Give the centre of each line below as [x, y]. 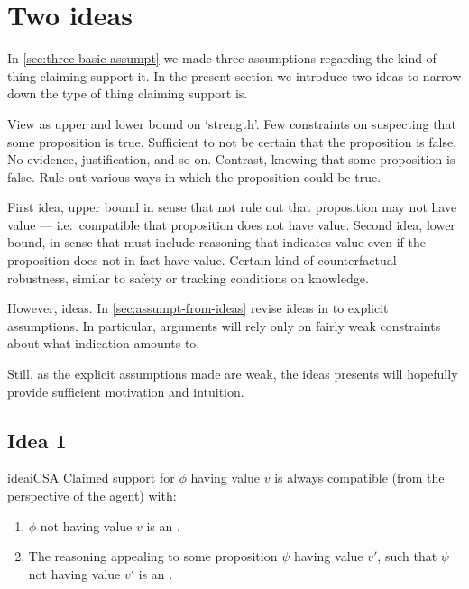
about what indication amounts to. [104, 343]
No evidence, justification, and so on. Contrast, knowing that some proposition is [231, 159]
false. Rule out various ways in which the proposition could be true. [194, 176]
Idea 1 [37, 440]
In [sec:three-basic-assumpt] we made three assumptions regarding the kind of [222, 58]
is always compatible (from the [359, 478]
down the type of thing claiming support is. [128, 93]
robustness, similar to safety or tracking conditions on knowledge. [188, 277]
